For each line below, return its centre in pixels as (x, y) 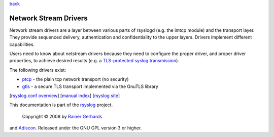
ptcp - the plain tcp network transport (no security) (75, 79)
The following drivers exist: (38, 70)
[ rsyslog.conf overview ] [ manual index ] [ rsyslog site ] (65, 96)
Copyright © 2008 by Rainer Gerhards (62, 116)
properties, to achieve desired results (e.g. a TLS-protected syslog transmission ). (94, 61)
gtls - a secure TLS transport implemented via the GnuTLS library (90, 86)
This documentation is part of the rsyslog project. (61, 105)
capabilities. (22, 44)
